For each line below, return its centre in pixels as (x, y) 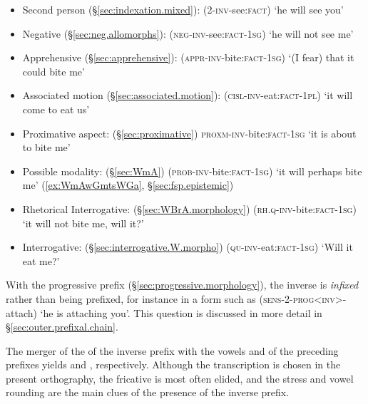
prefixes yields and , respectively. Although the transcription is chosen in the (173, 364)
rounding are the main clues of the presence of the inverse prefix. (148, 392)
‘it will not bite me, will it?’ (83, 223)
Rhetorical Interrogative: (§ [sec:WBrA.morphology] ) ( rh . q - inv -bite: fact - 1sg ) (189, 208)
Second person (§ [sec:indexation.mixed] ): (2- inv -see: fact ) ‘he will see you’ (183, 9)
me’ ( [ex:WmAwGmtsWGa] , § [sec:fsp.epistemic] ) (128, 185)
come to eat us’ (56, 109)
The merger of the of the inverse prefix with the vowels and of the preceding (172, 350)
